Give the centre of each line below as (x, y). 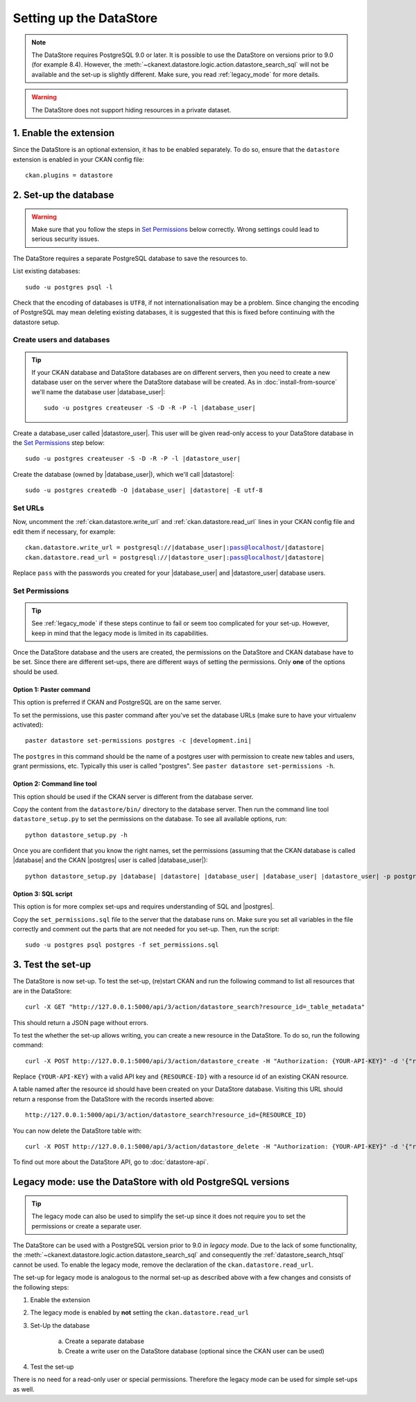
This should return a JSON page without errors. (80, 1022)
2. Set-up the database (63, 195)
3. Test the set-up (52, 965)
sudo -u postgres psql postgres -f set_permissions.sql (122, 945)
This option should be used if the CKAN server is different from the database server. (133, 796)
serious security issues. (66, 239)
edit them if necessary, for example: (64, 532)
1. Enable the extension (64, 133)
